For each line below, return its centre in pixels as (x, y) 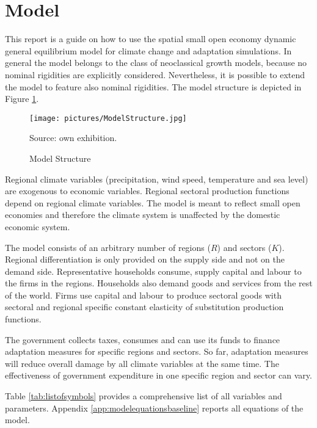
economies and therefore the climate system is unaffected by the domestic (143, 215)
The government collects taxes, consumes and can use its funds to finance (143, 339)
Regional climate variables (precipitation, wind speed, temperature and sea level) (157, 179)
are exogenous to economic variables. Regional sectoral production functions (147, 191)
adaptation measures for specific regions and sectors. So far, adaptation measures (157, 351)
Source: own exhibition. (73, 138)
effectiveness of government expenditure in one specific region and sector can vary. (158, 375)
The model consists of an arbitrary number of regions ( (108, 247)
